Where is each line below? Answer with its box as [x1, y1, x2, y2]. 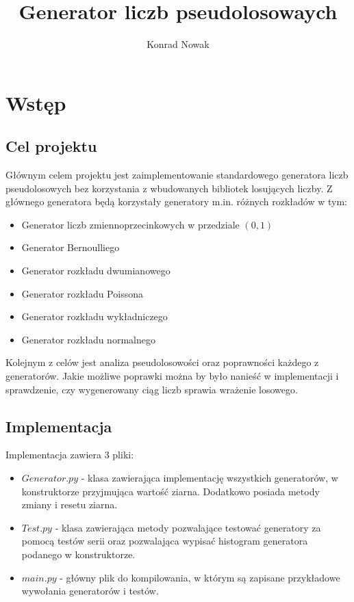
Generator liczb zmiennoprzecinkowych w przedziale [21, 217, 240, 231]
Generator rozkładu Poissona [21, 286, 143, 300]
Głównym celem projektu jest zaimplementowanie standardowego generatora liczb [5, 168, 349, 182]
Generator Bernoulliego [21, 240, 120, 254]
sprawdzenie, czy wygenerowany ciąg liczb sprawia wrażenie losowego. [5, 382, 298, 396]
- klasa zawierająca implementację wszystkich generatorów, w [81, 471, 338, 485]
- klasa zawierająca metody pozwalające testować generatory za [55, 520, 321, 534]
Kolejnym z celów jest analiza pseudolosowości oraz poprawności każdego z [5, 355, 319, 369]
